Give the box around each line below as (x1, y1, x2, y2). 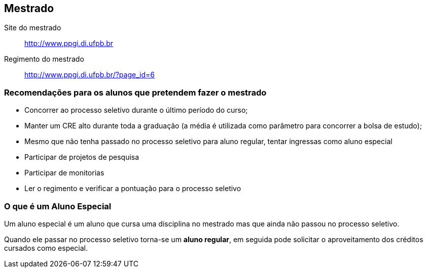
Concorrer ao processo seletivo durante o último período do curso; (24, 106, 248, 115)
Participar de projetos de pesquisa (24, 153, 139, 162)
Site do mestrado (4, 23, 61, 32)
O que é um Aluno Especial (4, 201, 112, 211)
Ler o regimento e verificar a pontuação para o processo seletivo (24, 184, 241, 193)
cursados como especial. (4, 243, 88, 252)
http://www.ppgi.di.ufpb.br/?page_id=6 (24, 70, 155, 79)
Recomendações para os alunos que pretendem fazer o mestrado (4, 87, 267, 98)
